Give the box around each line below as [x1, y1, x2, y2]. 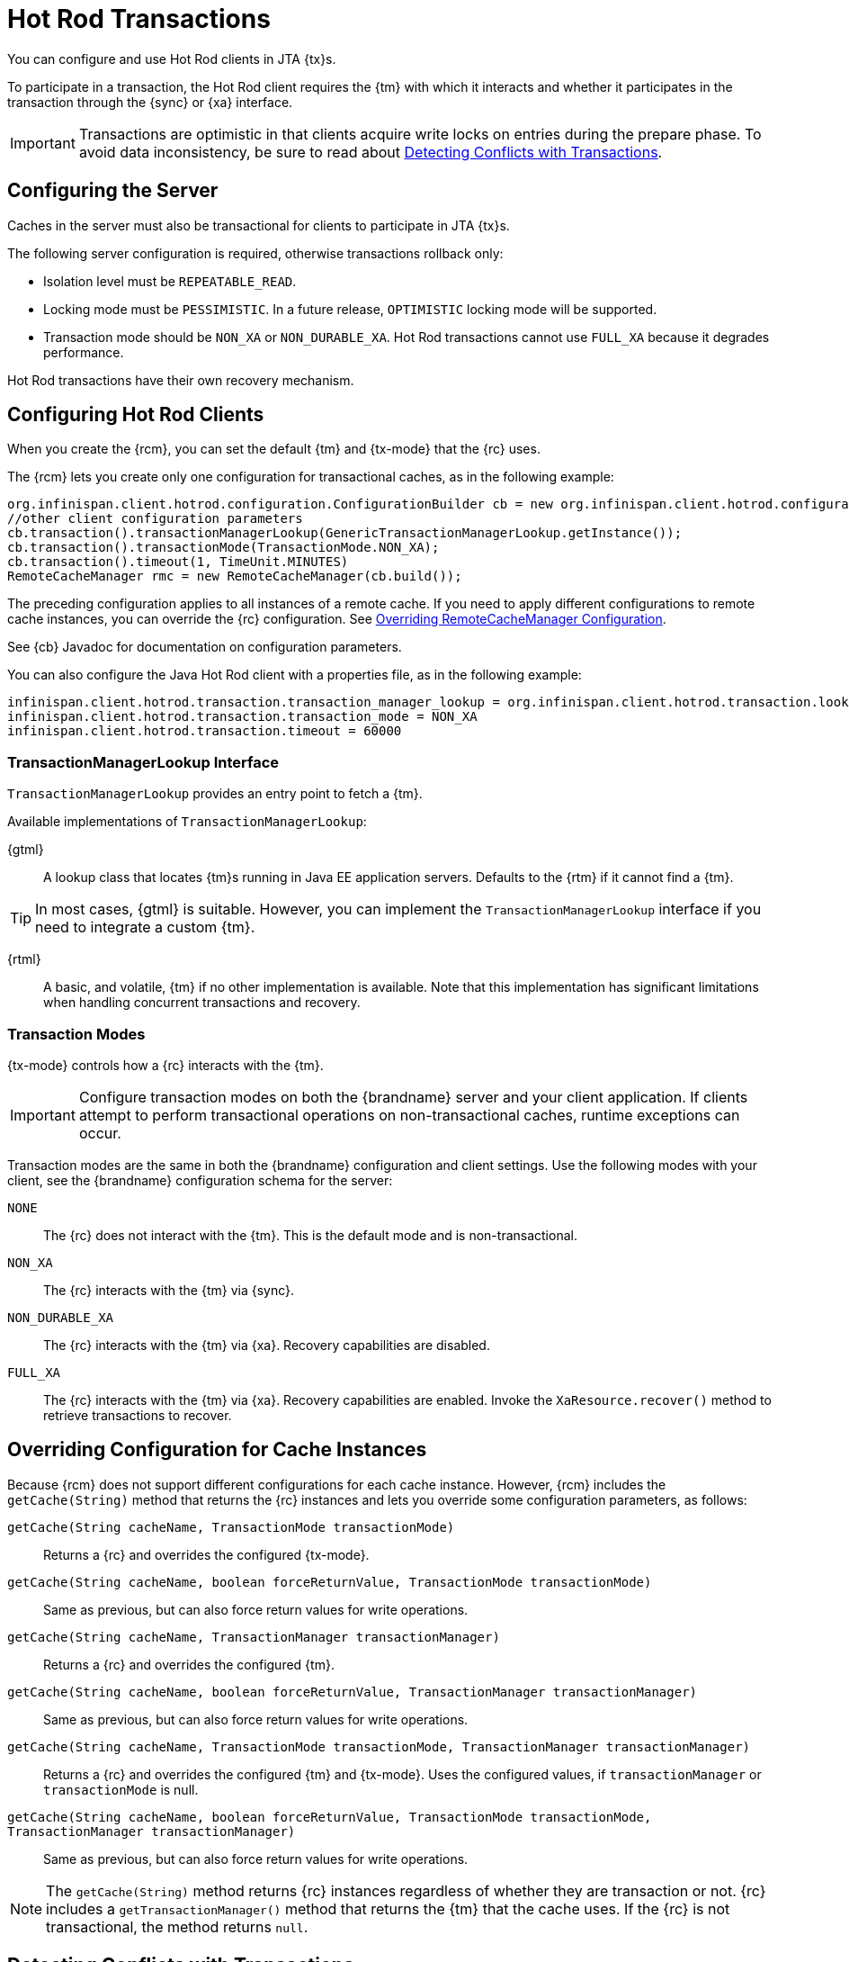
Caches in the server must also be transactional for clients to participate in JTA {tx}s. [7, 217, 510, 233]
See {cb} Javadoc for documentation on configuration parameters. [7, 639, 402, 655]
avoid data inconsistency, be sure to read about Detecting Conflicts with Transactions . [78, 142, 663, 161]
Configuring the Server [7, 179, 219, 202]
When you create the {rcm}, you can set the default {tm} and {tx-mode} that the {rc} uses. [7, 441, 541, 457]
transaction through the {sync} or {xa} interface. [7, 94, 293, 110]
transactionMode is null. [43, 1781, 199, 1797]
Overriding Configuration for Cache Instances [7, 1438, 427, 1462]
